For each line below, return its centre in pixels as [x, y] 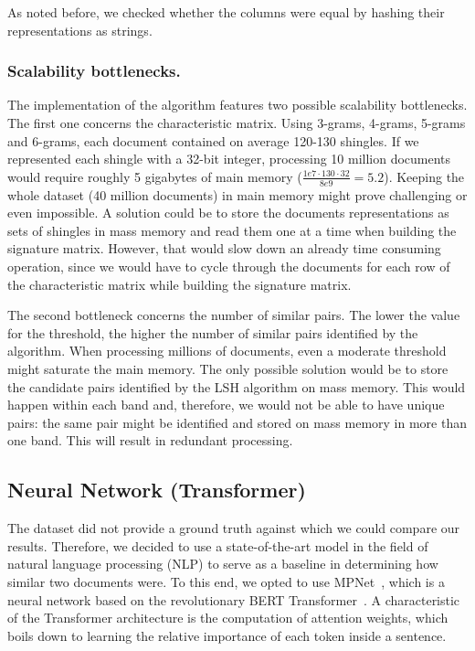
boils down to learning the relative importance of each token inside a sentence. [227, 635]
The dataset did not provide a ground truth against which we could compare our [234, 528]
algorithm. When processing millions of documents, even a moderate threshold [227, 351]
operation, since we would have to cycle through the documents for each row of [229, 266]
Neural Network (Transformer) [157, 490]
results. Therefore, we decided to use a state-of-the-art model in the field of [218, 545]
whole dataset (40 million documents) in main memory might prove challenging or [237, 194]
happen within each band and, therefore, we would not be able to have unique [226, 405]
